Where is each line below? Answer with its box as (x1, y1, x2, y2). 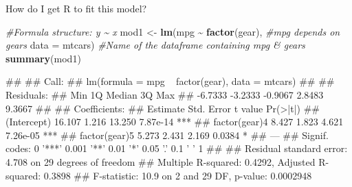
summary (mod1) (5, 51, 81, 65)
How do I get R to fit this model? (5, 1, 147, 15)
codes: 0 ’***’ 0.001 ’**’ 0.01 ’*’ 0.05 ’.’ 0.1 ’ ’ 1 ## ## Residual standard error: (5, 141, 348, 155)
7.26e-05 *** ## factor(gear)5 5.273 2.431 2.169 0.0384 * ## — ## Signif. (5, 127, 329, 142)
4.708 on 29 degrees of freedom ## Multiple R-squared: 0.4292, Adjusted (5, 154, 316, 169)
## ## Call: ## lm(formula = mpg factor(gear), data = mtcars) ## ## (5, 74, 335, 88)
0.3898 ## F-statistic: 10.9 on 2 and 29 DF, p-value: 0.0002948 (43, 168, 312, 182)
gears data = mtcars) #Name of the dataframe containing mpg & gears (5, 38, 305, 52)
